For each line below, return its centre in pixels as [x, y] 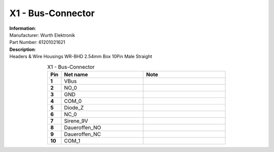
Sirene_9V [76, 121]
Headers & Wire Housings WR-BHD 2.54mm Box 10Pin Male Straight [81, 57]
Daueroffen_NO [83, 127]
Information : [23, 28]
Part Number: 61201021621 [37, 42]
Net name [76, 74]
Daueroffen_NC [83, 134]
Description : [23, 49]
